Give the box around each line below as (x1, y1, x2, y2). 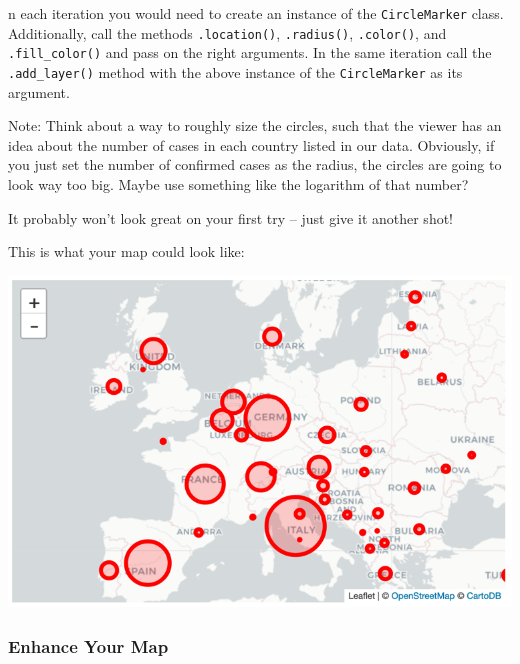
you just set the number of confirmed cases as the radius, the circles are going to (8, 154, 502, 175)
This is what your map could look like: (8, 241, 245, 262)
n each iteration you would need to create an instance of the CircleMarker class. (8, 3, 504, 23)
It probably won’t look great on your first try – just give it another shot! (8, 207, 454, 228)
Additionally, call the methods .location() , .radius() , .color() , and (8, 22, 447, 43)
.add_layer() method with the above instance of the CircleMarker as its (8, 61, 463, 82)
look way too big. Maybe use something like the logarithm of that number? (8, 174, 469, 194)
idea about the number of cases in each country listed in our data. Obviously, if (8, 134, 495, 155)
